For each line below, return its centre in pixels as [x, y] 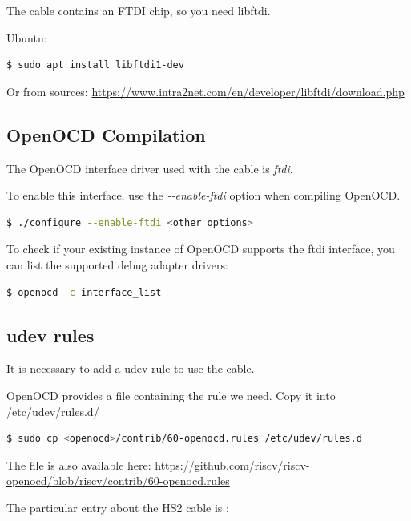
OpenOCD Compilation [106, 134]
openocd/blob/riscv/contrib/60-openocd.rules [118, 481]
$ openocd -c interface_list [84, 292]
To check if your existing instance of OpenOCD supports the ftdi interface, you [201, 249]
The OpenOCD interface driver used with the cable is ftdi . [150, 168]
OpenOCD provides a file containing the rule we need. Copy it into [171, 395]
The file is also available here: [79, 464]
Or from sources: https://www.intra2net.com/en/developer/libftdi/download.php [205, 91]
